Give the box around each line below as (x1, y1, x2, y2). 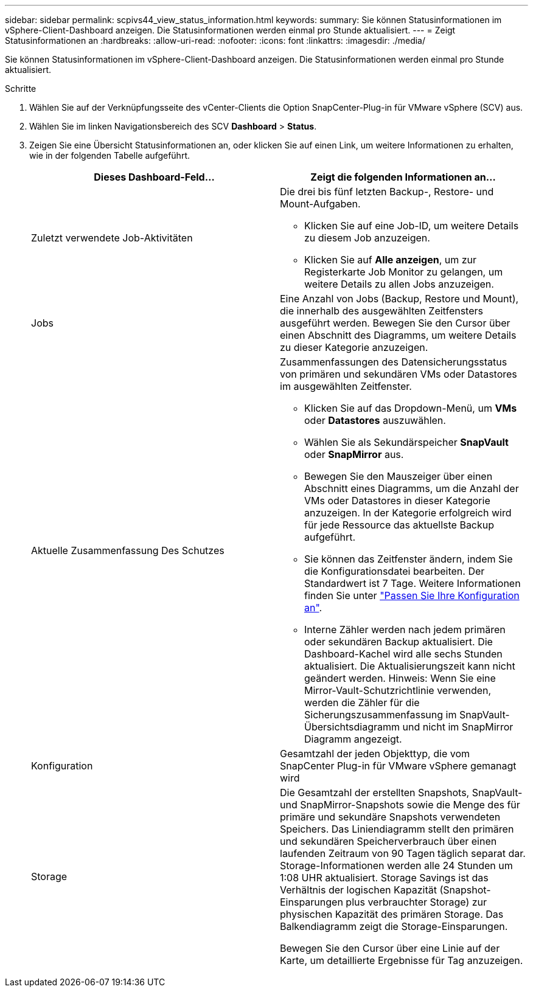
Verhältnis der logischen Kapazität (280, 884, 437, 896)
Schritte (5, 83, 37, 94)
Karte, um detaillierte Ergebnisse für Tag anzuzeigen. (280, 954, 523, 966)
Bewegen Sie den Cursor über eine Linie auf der (280, 942, 500, 954)
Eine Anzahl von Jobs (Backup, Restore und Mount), (280, 293, 519, 305)
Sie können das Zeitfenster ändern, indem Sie (304, 553, 513, 565)
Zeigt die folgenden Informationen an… (310, 171, 496, 183)
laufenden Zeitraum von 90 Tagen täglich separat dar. (280, 847, 526, 859)
